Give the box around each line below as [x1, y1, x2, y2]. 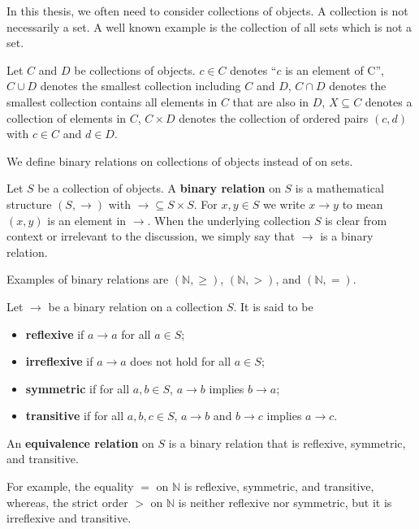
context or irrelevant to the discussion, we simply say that [6, 228, 296, 245]
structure [6, 195, 52, 212]
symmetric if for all [25, 379, 130, 397]
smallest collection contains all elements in [6, 93, 218, 110]
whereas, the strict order [6, 493, 128, 510]
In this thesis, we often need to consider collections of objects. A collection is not [6, 2, 408, 19]
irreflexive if [25, 353, 93, 370]
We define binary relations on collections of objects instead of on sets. [6, 152, 353, 169]
